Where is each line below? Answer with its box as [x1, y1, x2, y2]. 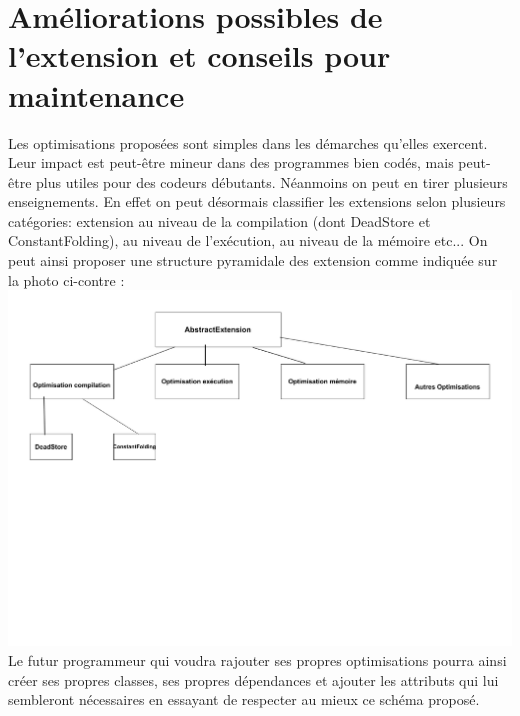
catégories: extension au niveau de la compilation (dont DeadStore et [8, 210, 431, 231]
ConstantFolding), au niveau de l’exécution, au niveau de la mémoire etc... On [8, 230, 488, 251]
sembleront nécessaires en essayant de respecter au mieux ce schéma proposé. [8, 689, 480, 710]
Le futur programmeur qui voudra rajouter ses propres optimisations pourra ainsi [8, 650, 507, 671]
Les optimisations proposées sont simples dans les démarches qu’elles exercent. [8, 132, 488, 153]
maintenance [8, 74, 185, 115]
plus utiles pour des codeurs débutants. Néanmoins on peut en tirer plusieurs [36, 171, 508, 192]
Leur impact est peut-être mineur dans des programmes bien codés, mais [8, 152, 454, 173]
